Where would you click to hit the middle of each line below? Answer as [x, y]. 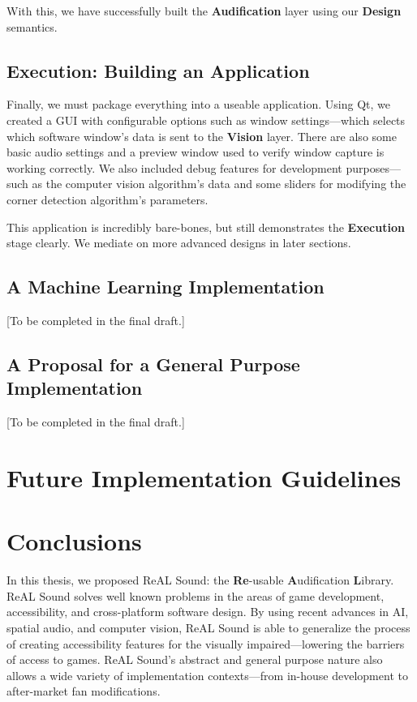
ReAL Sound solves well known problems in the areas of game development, [196, 595]
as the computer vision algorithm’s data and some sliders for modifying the [219, 184]
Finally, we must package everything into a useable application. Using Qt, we [198, 104]
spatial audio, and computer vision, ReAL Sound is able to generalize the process [208, 627]
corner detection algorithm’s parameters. [107, 199]
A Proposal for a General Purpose [153, 364]
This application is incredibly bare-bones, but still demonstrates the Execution [206, 227]
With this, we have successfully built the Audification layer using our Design [204, 11]
